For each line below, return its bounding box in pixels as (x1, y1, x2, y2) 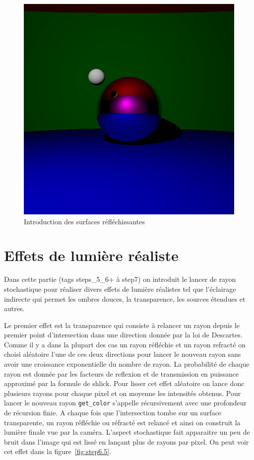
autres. (4, 303, 25, 314)
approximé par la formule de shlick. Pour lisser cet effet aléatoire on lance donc (4, 378, 245, 389)
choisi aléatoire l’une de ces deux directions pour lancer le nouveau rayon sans (4, 349, 241, 359)
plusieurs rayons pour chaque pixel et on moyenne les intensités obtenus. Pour (4, 388, 241, 398)
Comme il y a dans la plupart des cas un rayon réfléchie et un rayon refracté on (4, 339, 246, 349)
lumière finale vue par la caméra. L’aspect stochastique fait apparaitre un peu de (4, 427, 250, 437)
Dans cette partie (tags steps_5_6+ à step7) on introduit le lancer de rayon (4, 274, 236, 284)
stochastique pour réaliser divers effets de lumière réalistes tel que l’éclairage (4, 283, 236, 294)
